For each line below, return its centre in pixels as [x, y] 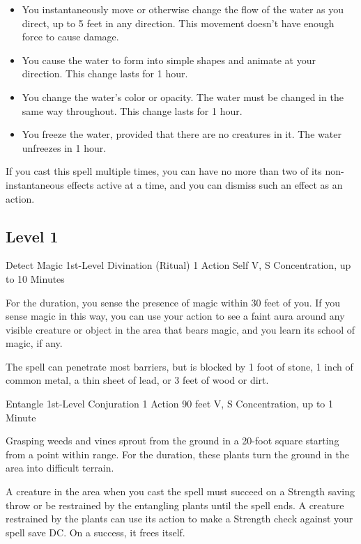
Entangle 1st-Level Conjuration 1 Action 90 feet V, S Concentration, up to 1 [170, 404]
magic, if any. [34, 343]
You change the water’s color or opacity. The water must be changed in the [183, 96]
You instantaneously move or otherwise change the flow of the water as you [183, 9]
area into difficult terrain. [60, 468]
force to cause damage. [70, 37]
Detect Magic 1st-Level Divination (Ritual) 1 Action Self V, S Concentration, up [178, 265]
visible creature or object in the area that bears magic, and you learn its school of [180, 329]
